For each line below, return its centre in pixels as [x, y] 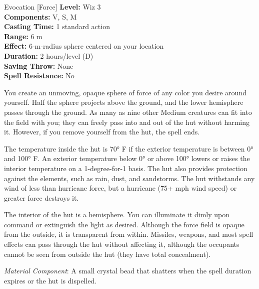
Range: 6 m [23, 36]
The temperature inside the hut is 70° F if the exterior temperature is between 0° [129, 148]
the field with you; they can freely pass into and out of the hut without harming [127, 122]
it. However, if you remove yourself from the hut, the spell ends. [102, 132]
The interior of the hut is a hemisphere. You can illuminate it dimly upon [117, 214]
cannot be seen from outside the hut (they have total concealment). [107, 254]
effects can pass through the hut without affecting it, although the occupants [122, 244]
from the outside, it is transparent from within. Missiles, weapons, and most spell [129, 234]
